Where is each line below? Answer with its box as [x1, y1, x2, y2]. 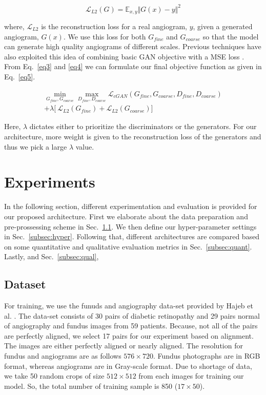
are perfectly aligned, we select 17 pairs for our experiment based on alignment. [4, 330, 254, 341]
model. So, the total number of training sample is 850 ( [4, 380, 178, 391]
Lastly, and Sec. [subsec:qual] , [4, 251, 99, 262]
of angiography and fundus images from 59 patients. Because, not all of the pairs [4, 320, 258, 331]
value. [75, 141, 94, 152]
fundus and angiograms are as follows [4, 350, 121, 361]
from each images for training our [138, 370, 244, 381]
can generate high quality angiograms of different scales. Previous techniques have [4, 41, 261, 52]
